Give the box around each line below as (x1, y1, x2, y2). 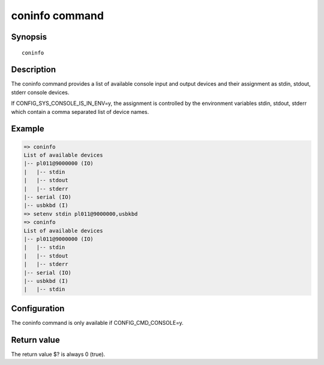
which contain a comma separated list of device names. (11, 108, 149, 115)
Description (11, 65, 56, 75)
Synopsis (11, 32, 47, 42)
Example (11, 123, 44, 134)
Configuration (11, 303, 65, 313)
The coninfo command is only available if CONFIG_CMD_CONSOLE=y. (11, 319, 184, 326)
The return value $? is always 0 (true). (11, 351, 106, 358)
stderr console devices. (11, 89, 70, 96)
